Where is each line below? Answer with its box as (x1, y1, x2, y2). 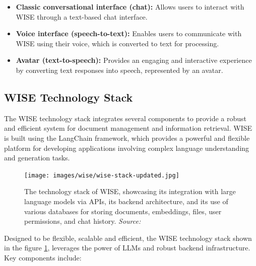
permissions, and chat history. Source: (24, 216, 141, 226)
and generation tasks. (4, 152, 70, 163)
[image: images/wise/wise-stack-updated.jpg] (24, 171, 179, 179)
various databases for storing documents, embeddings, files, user (24, 206, 222, 216)
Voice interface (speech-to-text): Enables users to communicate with (16, 28, 242, 39)
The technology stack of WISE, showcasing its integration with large (24, 186, 236, 197)
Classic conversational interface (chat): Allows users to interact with (16, 2, 244, 12)
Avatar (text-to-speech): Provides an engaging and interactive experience (16, 55, 252, 65)
